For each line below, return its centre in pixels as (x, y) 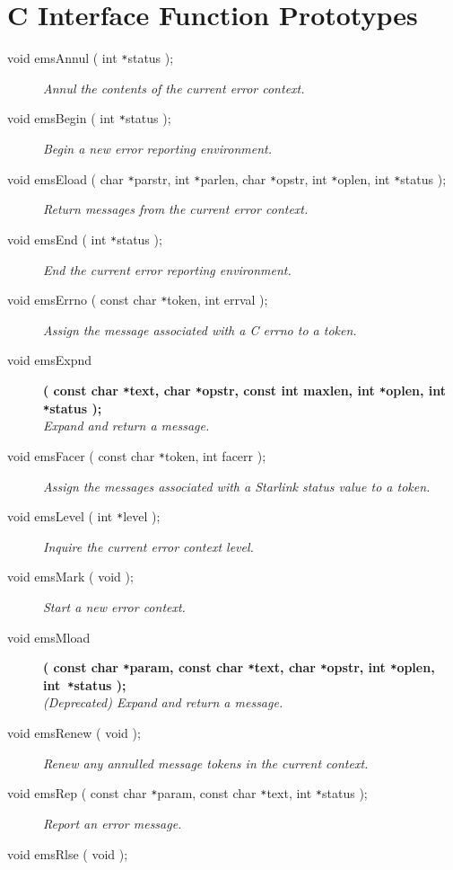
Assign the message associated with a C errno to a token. (200, 329)
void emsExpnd (50, 360)
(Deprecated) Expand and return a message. (163, 702)
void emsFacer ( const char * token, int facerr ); (137, 455)
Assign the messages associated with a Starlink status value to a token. (237, 486)
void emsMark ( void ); (70, 577)
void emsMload (49, 637)
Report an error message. (113, 823)
